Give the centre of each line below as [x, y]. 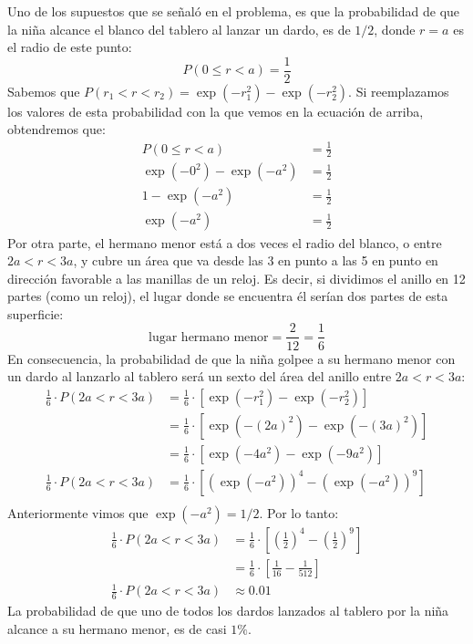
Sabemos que [44, 91]
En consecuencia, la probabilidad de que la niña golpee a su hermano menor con [231, 358]
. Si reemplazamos [399, 91]
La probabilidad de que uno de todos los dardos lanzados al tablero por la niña [228, 611]
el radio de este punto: [70, 47]
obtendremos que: [57, 129]
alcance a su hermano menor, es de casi [117, 628]
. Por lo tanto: [299, 512]
